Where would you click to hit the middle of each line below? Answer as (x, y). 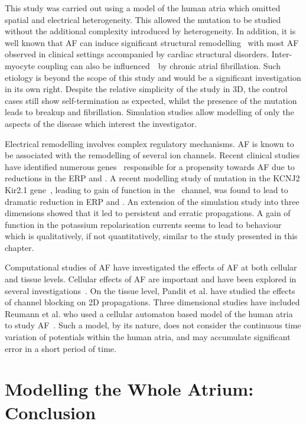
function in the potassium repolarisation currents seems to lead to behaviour (143, 224)
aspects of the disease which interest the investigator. (101, 123)
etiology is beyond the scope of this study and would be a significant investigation (153, 77)
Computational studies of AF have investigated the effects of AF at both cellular (151, 267)
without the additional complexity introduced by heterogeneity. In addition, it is (150, 31)
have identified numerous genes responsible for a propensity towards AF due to (150, 166)
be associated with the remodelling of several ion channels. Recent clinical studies (152, 155)
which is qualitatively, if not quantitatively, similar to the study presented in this (151, 236)
